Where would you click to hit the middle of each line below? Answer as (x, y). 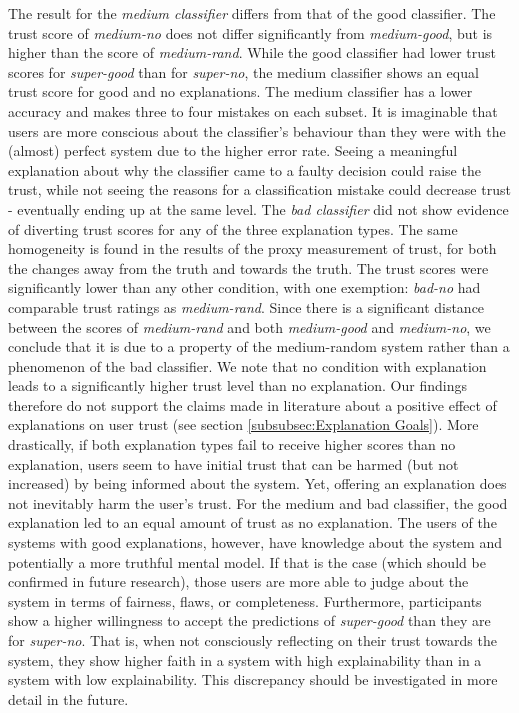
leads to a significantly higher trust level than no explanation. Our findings (237, 385)
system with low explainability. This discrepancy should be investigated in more (253, 679)
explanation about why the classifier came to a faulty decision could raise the (244, 169)
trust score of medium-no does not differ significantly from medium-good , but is (250, 32)
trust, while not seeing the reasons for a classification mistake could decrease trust (259, 189)
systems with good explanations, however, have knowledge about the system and (255, 542)
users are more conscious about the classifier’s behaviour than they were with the (257, 130)
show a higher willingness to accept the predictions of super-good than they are (249, 620)
